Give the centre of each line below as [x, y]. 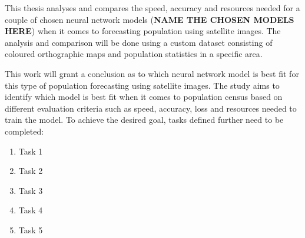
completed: [24, 131]
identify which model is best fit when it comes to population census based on [144, 97]
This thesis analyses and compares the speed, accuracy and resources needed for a [152, 8]
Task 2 [31, 171]
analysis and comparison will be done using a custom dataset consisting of [139, 42]
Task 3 [31, 190]
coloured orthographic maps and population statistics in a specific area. [134, 54]
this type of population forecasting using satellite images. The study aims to [142, 85]
